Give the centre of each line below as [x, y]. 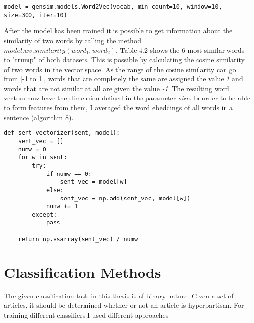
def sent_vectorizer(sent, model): [62, 133]
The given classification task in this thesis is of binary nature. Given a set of [119, 295]
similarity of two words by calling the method [73, 40]
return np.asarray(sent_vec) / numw [78, 239]
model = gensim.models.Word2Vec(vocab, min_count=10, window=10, [113, 7]
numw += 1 [62, 207]
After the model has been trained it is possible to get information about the [118, 31]
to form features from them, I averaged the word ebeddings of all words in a [118, 108]
